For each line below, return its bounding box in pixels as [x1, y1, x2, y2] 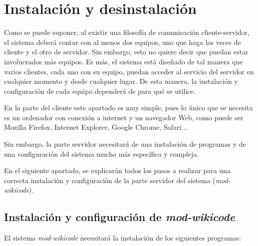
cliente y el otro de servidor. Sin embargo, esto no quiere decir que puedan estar [4, 46, 249, 57]
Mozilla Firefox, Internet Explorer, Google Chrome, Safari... [4, 122, 188, 132]
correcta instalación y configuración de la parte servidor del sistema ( [4, 175, 216, 185]
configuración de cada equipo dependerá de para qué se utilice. [4, 85, 196, 96]
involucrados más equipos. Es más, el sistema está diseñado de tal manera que [4, 56, 243, 66]
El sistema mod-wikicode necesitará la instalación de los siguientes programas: [4, 233, 241, 243]
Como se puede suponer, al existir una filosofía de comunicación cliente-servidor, [4, 27, 250, 37]
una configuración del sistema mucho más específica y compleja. [4, 148, 199, 159]
